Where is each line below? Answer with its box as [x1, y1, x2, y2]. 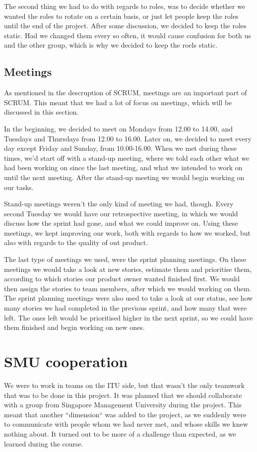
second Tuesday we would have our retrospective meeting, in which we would [4, 208, 238, 218]
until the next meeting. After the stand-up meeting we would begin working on [4, 172, 245, 182]
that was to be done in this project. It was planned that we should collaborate [4, 389, 242, 400]
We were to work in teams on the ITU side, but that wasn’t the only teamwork [4, 380, 245, 390]
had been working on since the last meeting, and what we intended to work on [4, 162, 243, 173]
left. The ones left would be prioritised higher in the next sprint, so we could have [4, 312, 253, 323]
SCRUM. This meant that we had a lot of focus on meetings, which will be [4, 97, 232, 107]
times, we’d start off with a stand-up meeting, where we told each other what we [4, 152, 250, 163]
